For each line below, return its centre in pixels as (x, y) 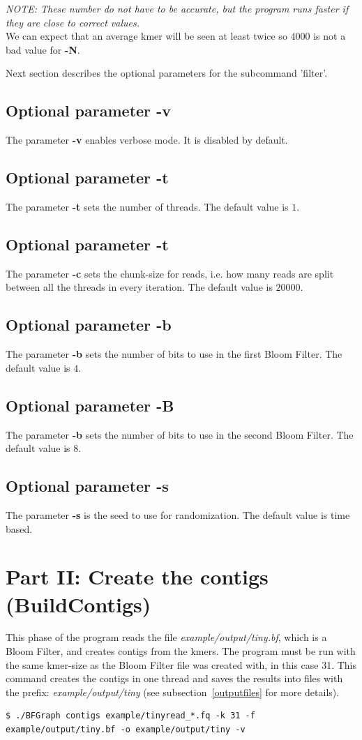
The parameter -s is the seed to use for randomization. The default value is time (178, 514)
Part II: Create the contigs (137, 576)
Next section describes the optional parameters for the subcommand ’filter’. (167, 73)
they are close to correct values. (73, 22)
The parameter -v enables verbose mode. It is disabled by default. (147, 140)
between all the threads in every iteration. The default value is (139, 287)
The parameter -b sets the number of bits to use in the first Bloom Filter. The (174, 354)
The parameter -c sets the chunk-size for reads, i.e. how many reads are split (170, 273)
